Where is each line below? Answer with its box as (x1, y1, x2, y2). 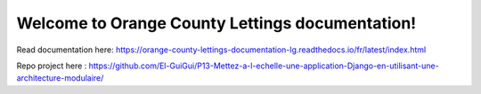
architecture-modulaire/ (16, 73, 104, 83)
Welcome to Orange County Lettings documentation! (16, 13, 417, 33)
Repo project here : (16, 60, 87, 71)
